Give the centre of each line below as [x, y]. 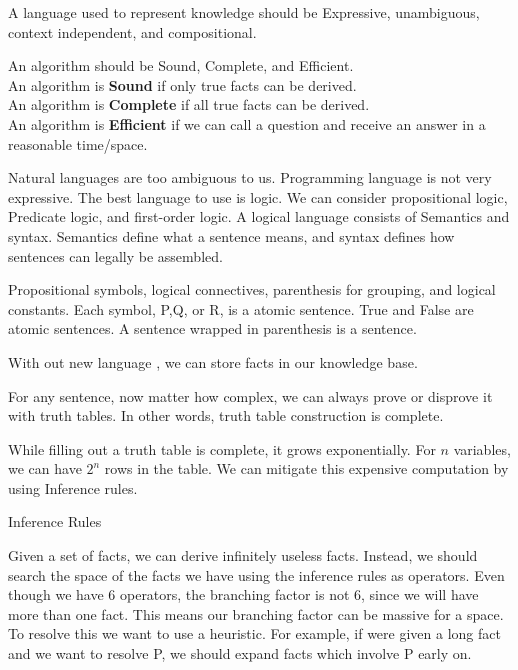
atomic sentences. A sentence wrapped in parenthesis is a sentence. [212, 328]
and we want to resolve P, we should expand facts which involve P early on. [240, 653]
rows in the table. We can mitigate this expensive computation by [306, 468]
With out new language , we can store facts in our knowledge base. [213, 361]
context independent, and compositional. [132, 31]
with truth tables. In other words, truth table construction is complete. [226, 415]
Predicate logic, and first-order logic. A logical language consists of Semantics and [259, 216]
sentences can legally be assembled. [115, 255]
